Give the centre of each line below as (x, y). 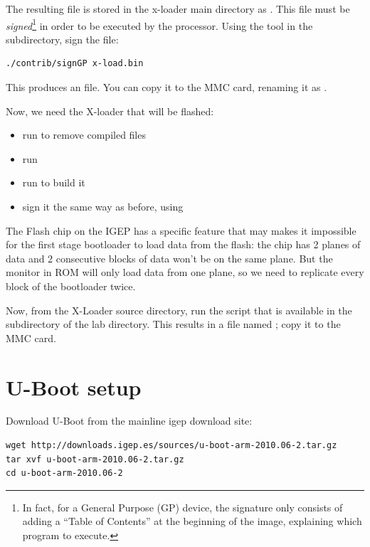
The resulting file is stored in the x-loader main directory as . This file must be (178, 9)
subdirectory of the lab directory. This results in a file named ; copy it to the (173, 324)
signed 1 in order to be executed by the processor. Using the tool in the (159, 24)
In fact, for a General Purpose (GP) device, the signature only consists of (183, 507)
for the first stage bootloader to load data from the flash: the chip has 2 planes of (183, 244)
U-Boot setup (74, 387)
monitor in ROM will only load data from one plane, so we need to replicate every (185, 272)
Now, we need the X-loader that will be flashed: (110, 111)
